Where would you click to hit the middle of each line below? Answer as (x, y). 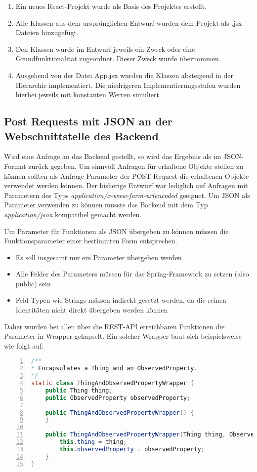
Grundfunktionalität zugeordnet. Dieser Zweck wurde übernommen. (118, 59)
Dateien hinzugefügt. (47, 32)
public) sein (33, 283)
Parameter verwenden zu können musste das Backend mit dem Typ (106, 205)
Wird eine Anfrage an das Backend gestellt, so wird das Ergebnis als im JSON (123, 156)
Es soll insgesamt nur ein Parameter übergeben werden (99, 257)
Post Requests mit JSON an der (88, 121)
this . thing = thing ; (93, 442)
